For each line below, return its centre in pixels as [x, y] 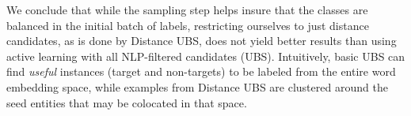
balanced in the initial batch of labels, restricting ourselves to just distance [188, 25]
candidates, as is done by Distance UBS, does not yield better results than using [202, 41]
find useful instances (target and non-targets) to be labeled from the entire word [201, 71]
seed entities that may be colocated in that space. [127, 102]
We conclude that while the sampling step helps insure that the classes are [187, 9]
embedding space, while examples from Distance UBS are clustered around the [197, 86]
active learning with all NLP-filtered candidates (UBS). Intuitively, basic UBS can [206, 56]
